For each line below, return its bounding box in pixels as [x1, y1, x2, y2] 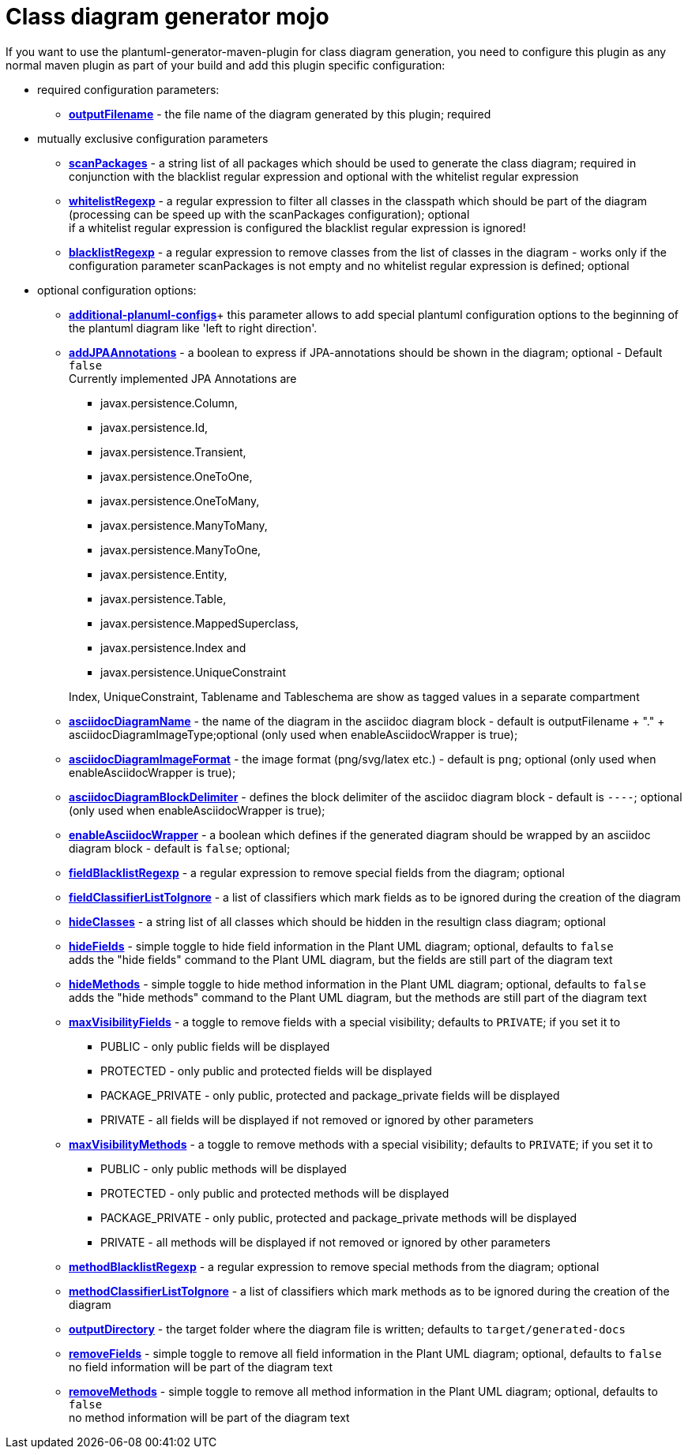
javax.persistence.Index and [100, 640, 246, 654]
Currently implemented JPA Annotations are [69, 371, 297, 385]
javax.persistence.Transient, [100, 444, 246, 459]
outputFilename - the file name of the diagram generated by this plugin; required [69, 107, 491, 121]
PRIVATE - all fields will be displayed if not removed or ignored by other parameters [100, 1112, 534, 1127]
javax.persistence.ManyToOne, [100, 542, 261, 557]
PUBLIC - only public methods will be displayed [100, 1161, 347, 1176]
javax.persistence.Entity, [100, 567, 227, 581]
